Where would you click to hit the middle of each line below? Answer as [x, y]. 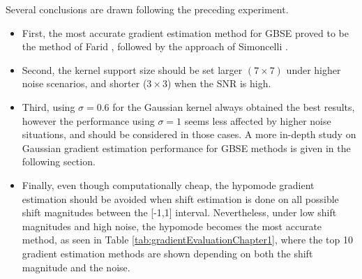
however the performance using [88, 120]
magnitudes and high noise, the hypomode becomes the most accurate [172, 226]
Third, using [48, 106]
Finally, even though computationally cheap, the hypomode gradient [168, 184]
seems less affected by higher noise [258, 120]
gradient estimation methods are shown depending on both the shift [167, 253]
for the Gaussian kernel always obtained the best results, [234, 106]
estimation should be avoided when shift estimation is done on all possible [180, 198]
